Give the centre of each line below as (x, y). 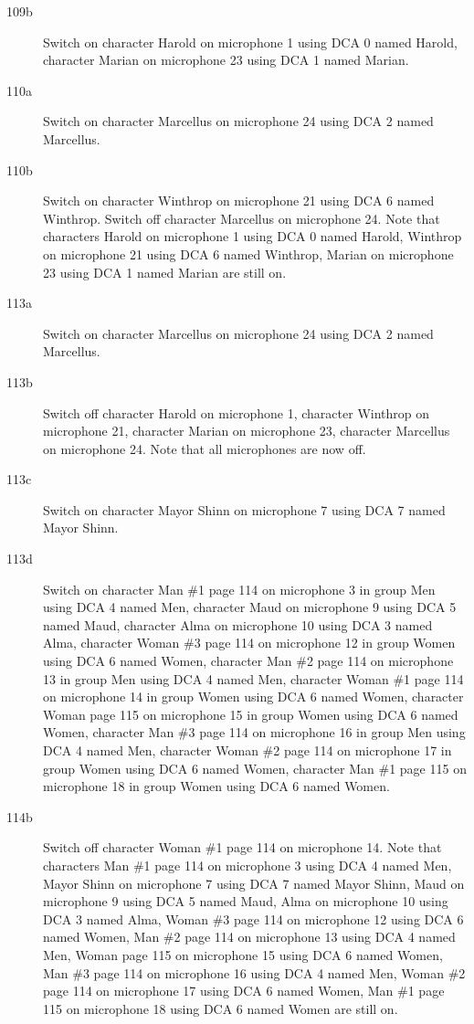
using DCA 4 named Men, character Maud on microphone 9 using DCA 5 (250, 607)
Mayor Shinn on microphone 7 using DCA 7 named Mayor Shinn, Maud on (254, 883)
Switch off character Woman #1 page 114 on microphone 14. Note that (242, 847)
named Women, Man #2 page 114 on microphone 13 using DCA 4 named (249, 937)
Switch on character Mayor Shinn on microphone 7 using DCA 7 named (244, 509)
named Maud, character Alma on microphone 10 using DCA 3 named (238, 624)
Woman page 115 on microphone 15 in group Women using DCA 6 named (251, 714)
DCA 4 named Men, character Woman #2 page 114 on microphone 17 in (248, 750)
